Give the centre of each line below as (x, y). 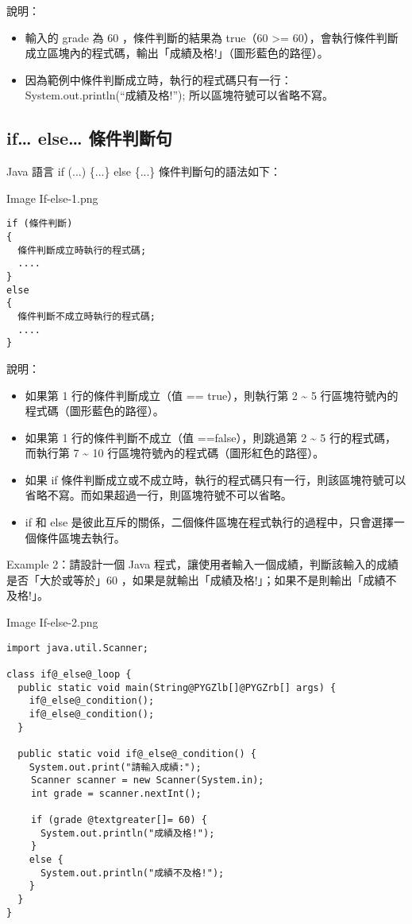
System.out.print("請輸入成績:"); (115, 767)
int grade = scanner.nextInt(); (116, 793)
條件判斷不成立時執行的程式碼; (87, 316)
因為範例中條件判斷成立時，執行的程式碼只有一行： (158, 79)
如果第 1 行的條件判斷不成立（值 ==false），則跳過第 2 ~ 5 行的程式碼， (210, 437)
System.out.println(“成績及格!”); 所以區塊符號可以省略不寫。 (179, 95)
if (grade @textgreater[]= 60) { (119, 820)
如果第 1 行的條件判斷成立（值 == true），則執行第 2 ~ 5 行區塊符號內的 (212, 395)
